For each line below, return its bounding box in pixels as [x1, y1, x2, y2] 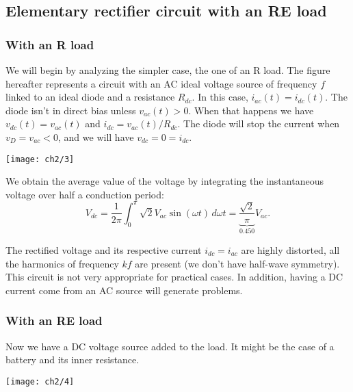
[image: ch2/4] [5, 376, 75, 387]
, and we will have [58, 129, 134, 144]
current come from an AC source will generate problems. [5, 283, 243, 297]
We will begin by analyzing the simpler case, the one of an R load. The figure [5, 63, 330, 77]
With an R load [5, 36, 94, 53]
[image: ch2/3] [5, 154, 75, 164]
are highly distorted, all [241, 242, 340, 257]
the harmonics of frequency [5, 256, 119, 270]
